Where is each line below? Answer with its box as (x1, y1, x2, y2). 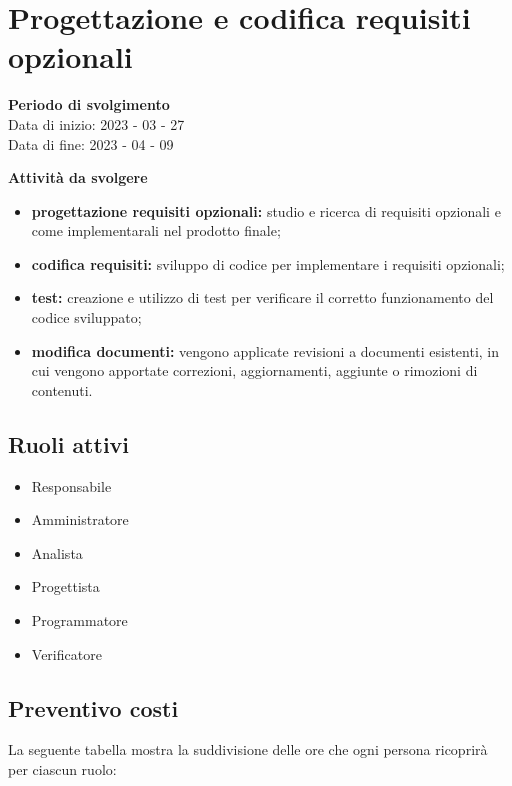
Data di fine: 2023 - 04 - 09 (8, 133, 174, 154)
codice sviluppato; (31, 307, 142, 328)
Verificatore (31, 643, 102, 664)
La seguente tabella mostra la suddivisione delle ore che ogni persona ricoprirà (8, 739, 488, 760)
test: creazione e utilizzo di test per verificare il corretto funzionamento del (31, 287, 494, 308)
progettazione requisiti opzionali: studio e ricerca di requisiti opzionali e (31, 200, 501, 221)
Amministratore (31, 509, 129, 530)
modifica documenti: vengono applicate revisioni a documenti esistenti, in (31, 340, 500, 361)
